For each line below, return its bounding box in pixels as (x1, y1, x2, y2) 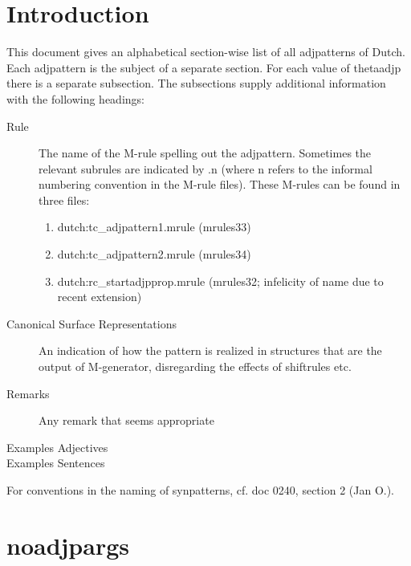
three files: (39, 191, 90, 208)
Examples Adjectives (6, 438, 108, 455)
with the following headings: (6, 90, 144, 107)
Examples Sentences (6, 454, 105, 471)
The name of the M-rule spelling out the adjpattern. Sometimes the (39, 145, 372, 161)
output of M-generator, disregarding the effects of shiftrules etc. (39, 358, 352, 375)
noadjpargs (6, 528, 129, 561)
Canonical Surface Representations (6, 315, 177, 332)
